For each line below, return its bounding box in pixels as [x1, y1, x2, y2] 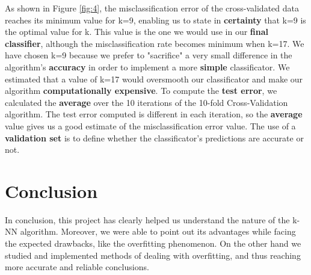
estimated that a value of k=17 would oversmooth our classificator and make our [5, 72, 303, 85]
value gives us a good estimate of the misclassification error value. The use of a [5, 119, 296, 132]
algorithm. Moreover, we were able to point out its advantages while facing [20, 225, 296, 238]
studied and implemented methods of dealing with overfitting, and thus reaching [5, 249, 301, 261]
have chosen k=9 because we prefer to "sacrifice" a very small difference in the [5, 49, 292, 61]
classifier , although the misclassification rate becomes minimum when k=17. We [5, 37, 304, 49]
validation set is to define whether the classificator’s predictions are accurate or [5, 131, 304, 144]
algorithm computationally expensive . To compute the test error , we [5, 84, 277, 97]
